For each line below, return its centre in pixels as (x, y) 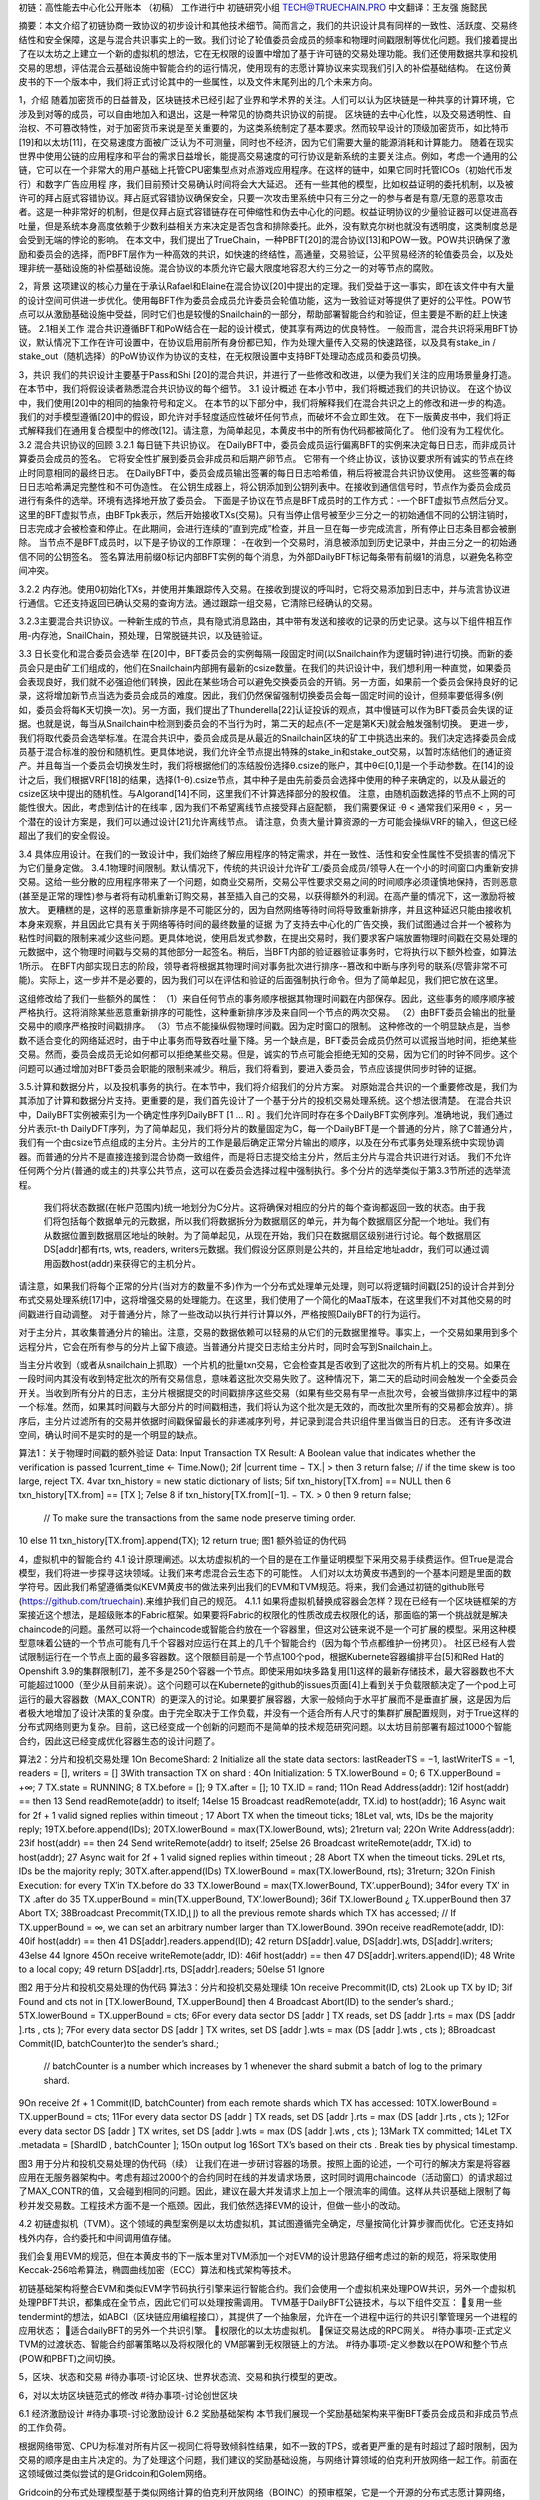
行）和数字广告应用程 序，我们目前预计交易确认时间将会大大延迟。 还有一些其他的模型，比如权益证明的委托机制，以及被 (266, 184)
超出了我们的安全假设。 (66, 836)
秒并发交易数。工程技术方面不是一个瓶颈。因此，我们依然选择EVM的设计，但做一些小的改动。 (212, 2205)
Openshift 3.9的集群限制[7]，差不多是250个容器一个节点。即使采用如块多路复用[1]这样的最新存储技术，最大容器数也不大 (266, 1671)
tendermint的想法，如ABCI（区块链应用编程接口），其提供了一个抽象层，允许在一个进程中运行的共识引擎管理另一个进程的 (268, 2316)
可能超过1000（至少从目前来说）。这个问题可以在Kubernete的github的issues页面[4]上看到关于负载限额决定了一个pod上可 (267, 1685)
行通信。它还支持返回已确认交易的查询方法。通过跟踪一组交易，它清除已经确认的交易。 (198, 603)
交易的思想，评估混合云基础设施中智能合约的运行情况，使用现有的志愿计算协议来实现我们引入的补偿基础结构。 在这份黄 (265, 67)
